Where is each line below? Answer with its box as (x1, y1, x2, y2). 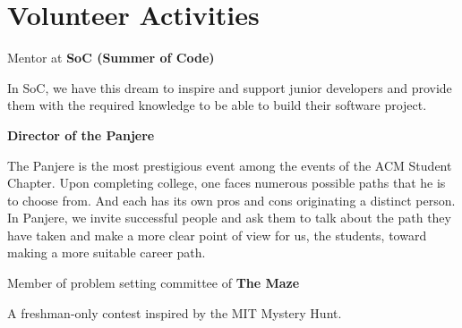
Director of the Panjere (7, 125, 155, 144)
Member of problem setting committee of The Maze (7, 273, 300, 292)
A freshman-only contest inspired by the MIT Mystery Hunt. (7, 303, 342, 322)
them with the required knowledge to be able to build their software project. (7, 96, 427, 114)
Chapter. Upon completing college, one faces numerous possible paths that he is (7, 173, 446, 192)
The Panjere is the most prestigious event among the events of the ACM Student (7, 156, 452, 174)
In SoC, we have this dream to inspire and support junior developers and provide (7, 78, 452, 97)
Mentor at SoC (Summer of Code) (7, 48, 215, 67)
